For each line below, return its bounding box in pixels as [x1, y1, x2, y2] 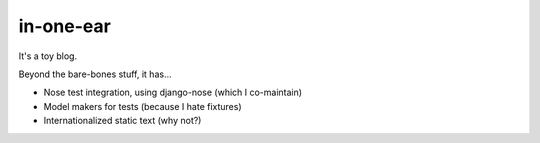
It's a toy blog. [18, 50, 78, 62]
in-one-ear [18, 15, 112, 37]
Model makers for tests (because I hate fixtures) [43, 100, 242, 112]
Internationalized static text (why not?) [43, 115, 202, 127]
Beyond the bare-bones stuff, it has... [18, 68, 172, 80]
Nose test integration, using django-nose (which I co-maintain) [43, 86, 303, 99]
